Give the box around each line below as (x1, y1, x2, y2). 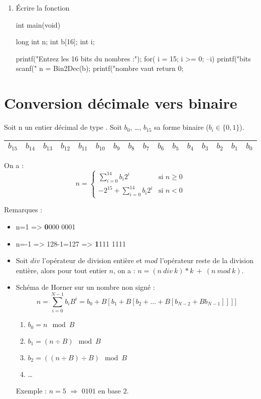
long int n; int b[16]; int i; (16, 36, 95, 47)
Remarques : (4, 204, 43, 215)
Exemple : (16, 385, 47, 396)
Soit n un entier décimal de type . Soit (4, 122, 122, 132)
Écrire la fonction (16, 3, 70, 13)
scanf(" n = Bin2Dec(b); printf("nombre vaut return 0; (16, 63, 184, 73)
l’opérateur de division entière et (42, 255, 143, 266)
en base (98, 385, 121, 396)
